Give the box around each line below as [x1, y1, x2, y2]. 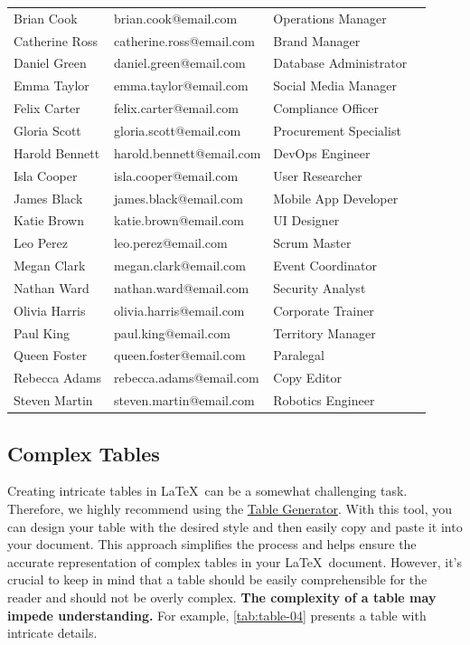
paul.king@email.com [114, 323, 230, 342]
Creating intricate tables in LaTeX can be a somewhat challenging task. [7, 481, 408, 500]
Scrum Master [273, 233, 352, 252]
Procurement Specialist [273, 120, 401, 139]
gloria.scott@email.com [114, 120, 241, 139]
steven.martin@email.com [114, 391, 255, 410]
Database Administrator [273, 53, 408, 72]
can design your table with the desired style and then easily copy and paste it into [7, 517, 463, 536]
